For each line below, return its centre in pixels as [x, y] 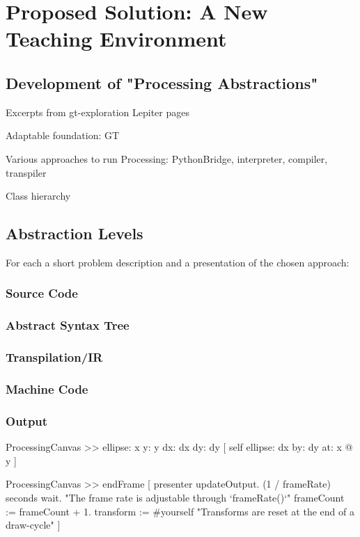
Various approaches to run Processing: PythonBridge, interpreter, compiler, [167, 158]
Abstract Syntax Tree [68, 325]
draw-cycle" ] [33, 525]
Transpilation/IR [54, 357]
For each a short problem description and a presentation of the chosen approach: [178, 262]
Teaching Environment [116, 39]
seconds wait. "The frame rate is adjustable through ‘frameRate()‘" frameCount [175, 497]
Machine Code [47, 388]
